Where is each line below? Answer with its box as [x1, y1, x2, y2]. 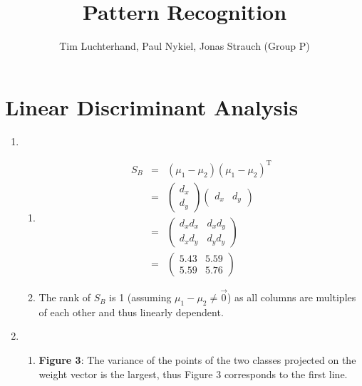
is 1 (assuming [109, 290, 172, 305]
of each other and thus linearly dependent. [38, 304, 224, 319]
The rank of [38, 290, 90, 305]
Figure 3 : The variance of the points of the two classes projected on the [38, 353, 356, 367]
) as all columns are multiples [227, 290, 356, 305]
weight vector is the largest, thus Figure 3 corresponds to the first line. [38, 366, 348, 381]
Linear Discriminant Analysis [5, 92, 299, 121]
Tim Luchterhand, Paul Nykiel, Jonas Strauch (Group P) [59, 38, 310, 53]
